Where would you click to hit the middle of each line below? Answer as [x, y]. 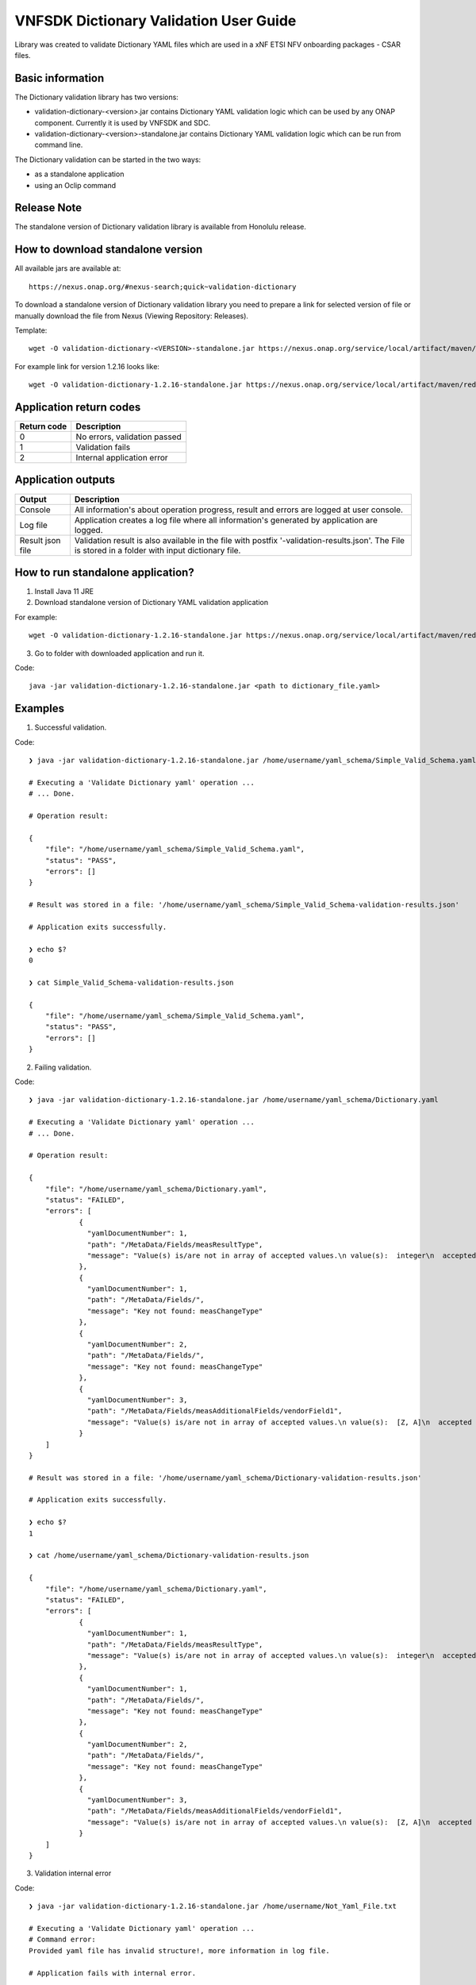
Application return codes [78, 407]
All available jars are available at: [68, 268]
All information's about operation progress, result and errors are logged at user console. [239, 510]
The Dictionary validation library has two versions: [96, 97]
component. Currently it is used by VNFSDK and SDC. [123, 122]
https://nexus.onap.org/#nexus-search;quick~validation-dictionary [163, 287]
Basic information [59, 78]
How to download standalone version [109, 250]
